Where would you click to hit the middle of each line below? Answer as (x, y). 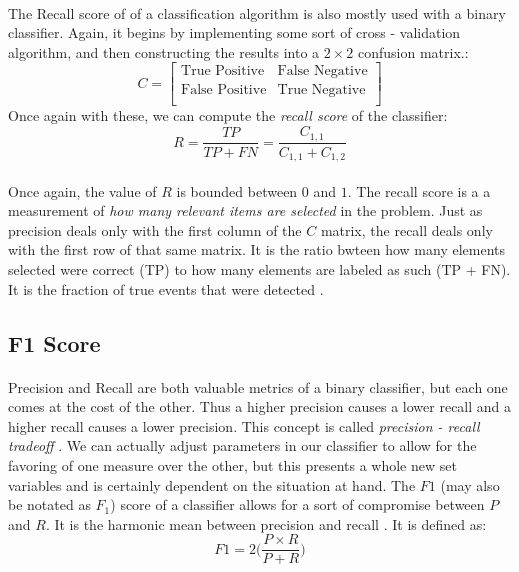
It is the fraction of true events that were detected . (166, 288)
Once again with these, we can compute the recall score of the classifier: (228, 115)
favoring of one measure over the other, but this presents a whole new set (232, 464)
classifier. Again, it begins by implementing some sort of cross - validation (234, 32)
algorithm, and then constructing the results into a (164, 51)
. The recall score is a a (419, 190)
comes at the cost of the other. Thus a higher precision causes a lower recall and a (260, 406)
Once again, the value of (82, 190)
